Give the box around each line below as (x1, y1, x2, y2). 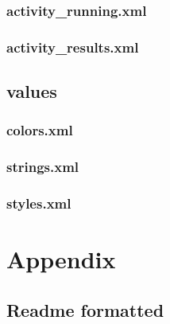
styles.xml (6, 193, 71, 213)
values (6, 79, 57, 103)
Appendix (6, 243, 116, 275)
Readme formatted (6, 297, 164, 322)
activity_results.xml (6, 37, 139, 57)
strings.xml (6, 157, 79, 177)
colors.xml (6, 120, 73, 140)
